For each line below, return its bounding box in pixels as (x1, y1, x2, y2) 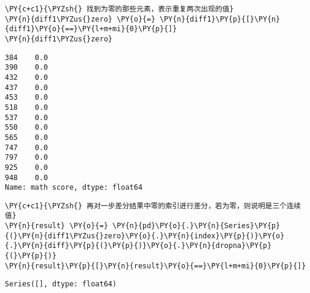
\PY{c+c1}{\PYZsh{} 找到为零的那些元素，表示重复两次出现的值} (5, 5, 234, 13)
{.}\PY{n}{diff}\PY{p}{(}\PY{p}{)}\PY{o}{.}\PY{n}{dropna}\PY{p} (5, 241, 272, 250)
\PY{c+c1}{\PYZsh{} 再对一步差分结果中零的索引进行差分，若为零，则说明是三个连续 (5, 201, 301, 210)
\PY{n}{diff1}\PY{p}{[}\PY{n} (159, 14, 281, 23)
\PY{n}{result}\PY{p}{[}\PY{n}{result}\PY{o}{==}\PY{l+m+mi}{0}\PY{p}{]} (5, 261, 306, 270)
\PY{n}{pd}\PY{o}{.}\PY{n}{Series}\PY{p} (112, 222, 281, 231)
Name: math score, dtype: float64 (5, 183, 143, 192)
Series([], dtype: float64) (5, 280, 117, 289)
